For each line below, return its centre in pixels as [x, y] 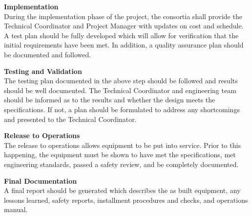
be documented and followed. [48, 54]
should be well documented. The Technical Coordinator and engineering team [120, 90]
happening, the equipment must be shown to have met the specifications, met [120, 155]
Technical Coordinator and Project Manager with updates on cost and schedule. [124, 26]
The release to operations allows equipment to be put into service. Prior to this [122, 145]
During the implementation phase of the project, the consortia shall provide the [123, 16]
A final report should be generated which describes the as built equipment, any [122, 190]
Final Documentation [41, 180]
